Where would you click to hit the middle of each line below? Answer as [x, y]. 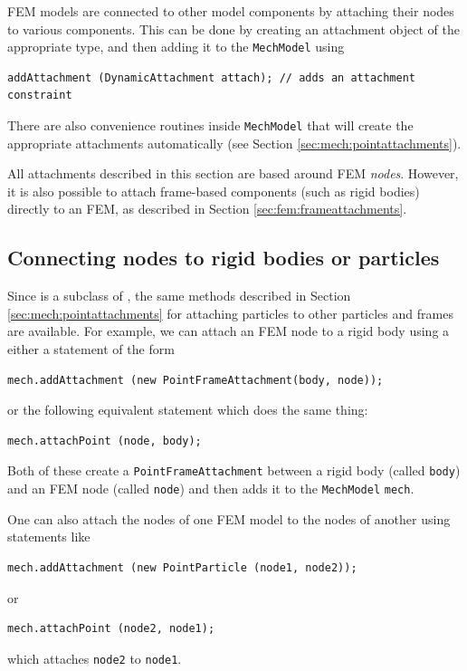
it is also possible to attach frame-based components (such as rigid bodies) [214, 191]
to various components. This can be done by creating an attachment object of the [234, 29]
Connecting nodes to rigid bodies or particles [224, 258]
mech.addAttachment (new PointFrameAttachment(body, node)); [195, 380]
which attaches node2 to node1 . [95, 658]
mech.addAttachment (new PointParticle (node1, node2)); [182, 567]
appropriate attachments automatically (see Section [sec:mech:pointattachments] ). [234, 143]
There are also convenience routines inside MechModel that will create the [210, 125]
